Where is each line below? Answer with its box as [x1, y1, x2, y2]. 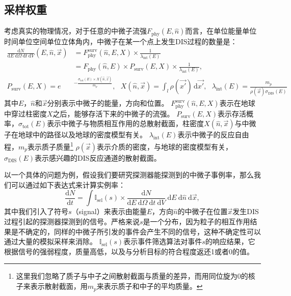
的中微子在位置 [177, 206, 228, 217]
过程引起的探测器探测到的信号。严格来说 [4, 216, 140, 227]
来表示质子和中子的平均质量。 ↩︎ [96, 281, 203, 291]
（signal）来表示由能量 [71, 206, 147, 217]
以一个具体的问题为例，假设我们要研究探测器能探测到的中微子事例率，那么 [4, 169, 254, 180]
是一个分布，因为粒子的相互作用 [143, 216, 250, 227]
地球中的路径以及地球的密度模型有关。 [18, 129, 147, 140]
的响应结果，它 [205, 236, 255, 247]
